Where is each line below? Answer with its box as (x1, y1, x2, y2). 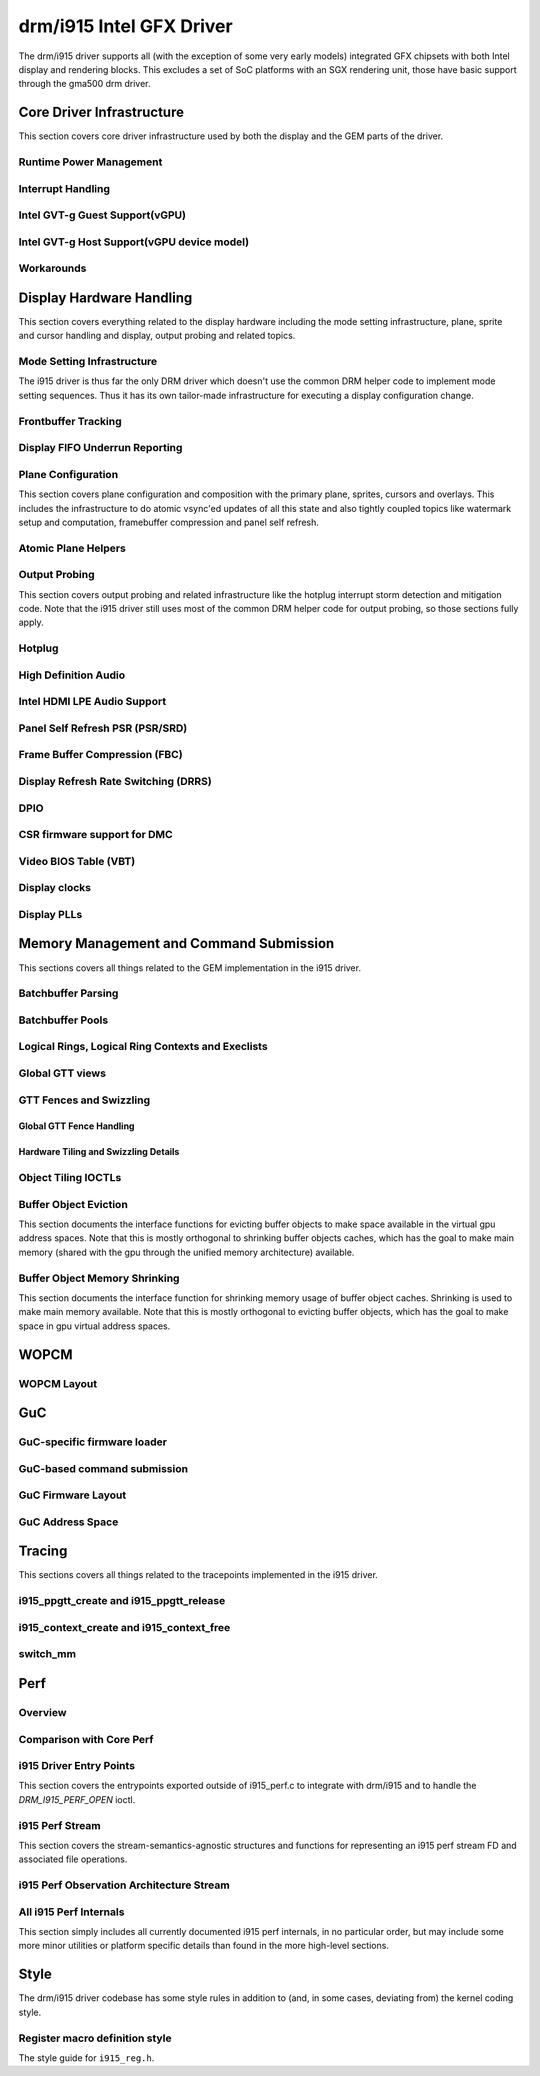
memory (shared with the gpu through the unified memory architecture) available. (18, 1246, 355, 1258)
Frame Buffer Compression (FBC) (18, 748, 184, 762)
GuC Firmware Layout (18, 1488, 127, 1502)
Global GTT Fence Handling (18, 1120, 135, 1132)
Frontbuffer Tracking (18, 414, 122, 428)
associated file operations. (18, 1853, 128, 1865)
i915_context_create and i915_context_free (18, 1620, 231, 1634)
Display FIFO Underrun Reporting (18, 441, 183, 455)
